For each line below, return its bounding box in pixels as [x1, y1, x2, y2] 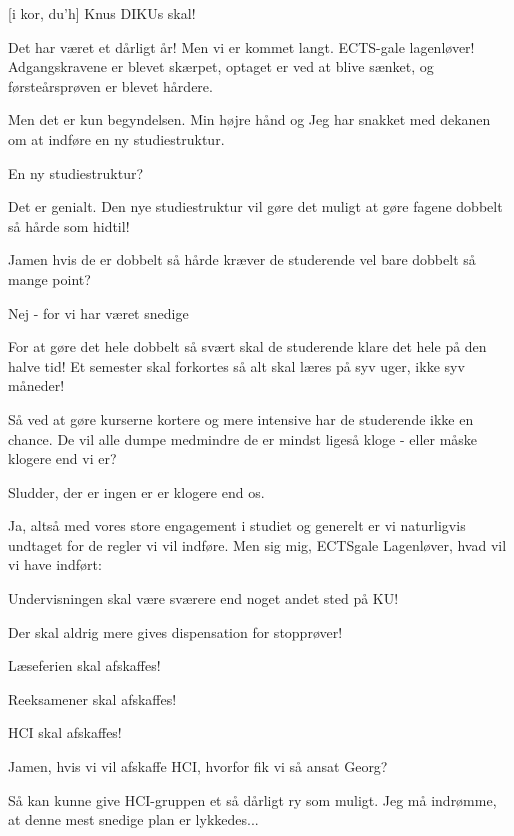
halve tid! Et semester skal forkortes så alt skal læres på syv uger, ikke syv [8, 355, 465, 376]
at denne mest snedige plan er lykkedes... [8, 809, 259, 830]
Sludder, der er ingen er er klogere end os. [8, 481, 265, 502]
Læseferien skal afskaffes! [8, 655, 161, 676]
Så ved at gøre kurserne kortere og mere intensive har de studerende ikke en [8, 408, 474, 429]
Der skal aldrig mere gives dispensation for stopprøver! [8, 621, 343, 642]
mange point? [8, 268, 91, 289]
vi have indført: [8, 554, 102, 575]
